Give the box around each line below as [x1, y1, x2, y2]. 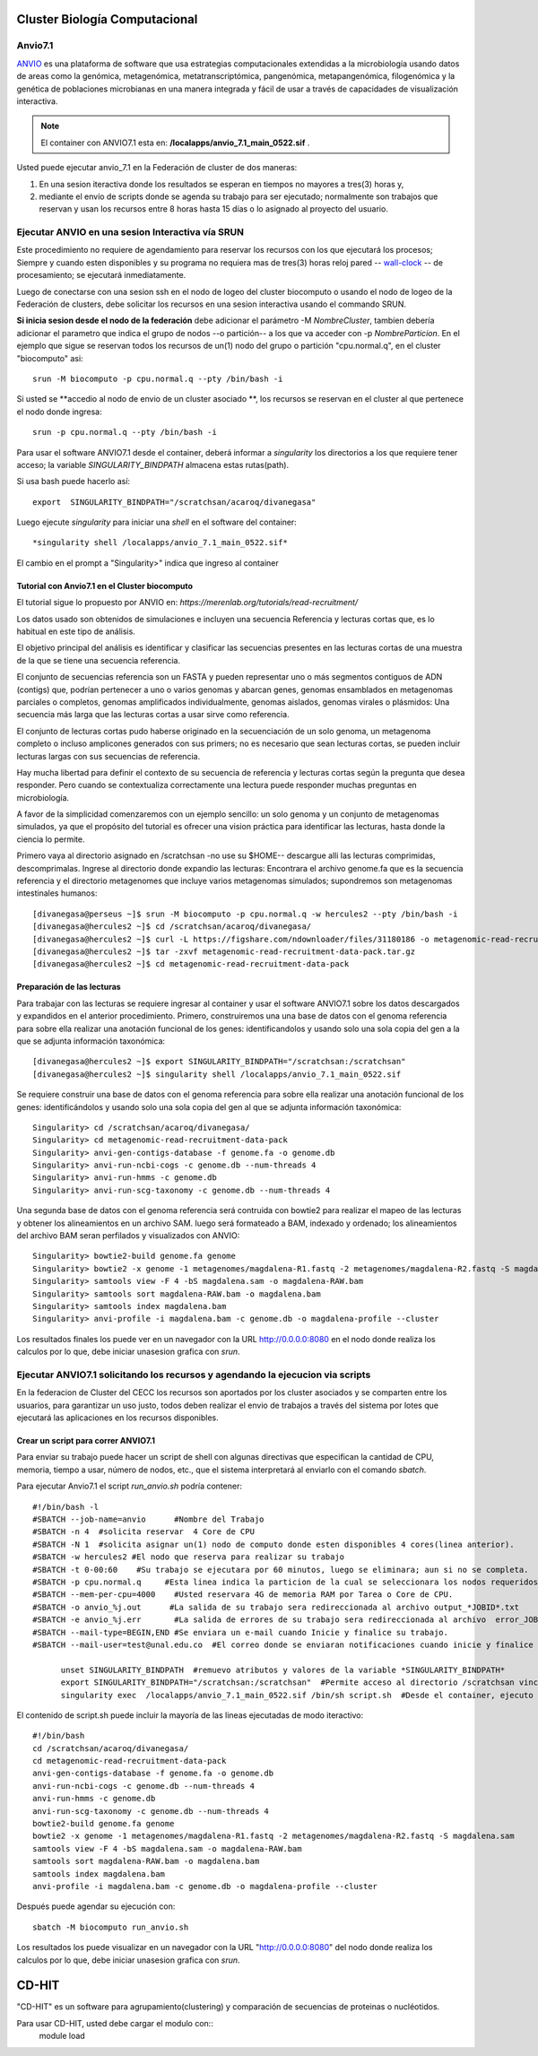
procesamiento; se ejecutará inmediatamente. [16, 270, 187, 281]
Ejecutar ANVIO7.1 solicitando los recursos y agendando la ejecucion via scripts [16, 1368, 371, 1381]
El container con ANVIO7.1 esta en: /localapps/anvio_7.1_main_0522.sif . [40, 137, 310, 148]
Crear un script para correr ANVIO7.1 [16, 1436, 156, 1446]
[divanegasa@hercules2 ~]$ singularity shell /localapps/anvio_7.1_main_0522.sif [32, 1069, 402, 1080]
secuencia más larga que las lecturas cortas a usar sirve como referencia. [16, 709, 291, 720]
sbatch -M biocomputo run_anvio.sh [32, 1922, 189, 1932]
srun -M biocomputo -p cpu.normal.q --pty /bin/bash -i [32, 373, 283, 384]
